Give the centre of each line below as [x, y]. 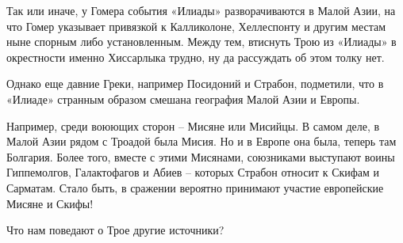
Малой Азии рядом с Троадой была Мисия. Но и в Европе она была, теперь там [201, 141]
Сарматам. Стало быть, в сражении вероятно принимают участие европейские [195, 187]
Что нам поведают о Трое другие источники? [115, 230]
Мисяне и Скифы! [50, 203]
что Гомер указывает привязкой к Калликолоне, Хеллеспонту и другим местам [196, 26]
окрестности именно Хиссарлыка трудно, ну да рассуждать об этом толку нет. [196, 57]
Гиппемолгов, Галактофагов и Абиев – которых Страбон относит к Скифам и [193, 172]
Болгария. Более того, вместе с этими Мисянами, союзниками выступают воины [201, 156]
